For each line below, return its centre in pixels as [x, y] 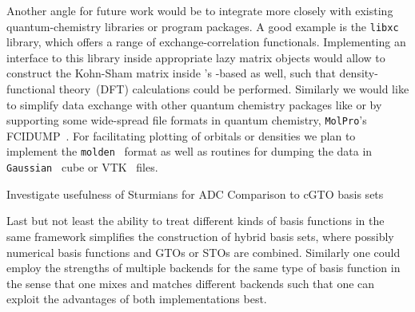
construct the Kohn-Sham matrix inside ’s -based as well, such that [171, 73]
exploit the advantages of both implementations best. [137, 299]
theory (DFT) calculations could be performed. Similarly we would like [234, 89]
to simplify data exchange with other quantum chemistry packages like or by [194, 104]
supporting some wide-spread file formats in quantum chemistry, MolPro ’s [187, 120]
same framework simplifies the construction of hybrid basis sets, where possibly [200, 236]
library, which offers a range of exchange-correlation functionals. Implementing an [206, 42]
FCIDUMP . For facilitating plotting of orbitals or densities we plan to [181, 135]
